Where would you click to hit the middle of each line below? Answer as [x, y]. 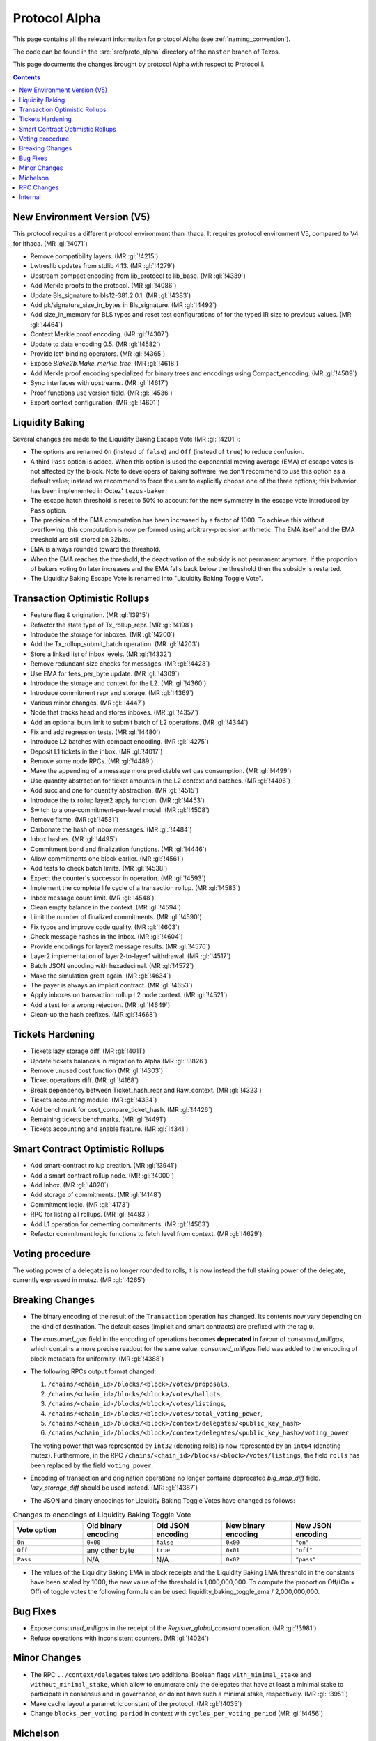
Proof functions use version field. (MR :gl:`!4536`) [102, 393]
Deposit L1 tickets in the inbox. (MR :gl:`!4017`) [96, 751]
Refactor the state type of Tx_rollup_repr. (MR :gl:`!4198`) [112, 625]
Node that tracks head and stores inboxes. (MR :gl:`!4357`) [114, 712]
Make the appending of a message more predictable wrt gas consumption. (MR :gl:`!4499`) [161, 771]
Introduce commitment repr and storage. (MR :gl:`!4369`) [112, 693]
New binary [245, 1525]
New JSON [313, 1525]
